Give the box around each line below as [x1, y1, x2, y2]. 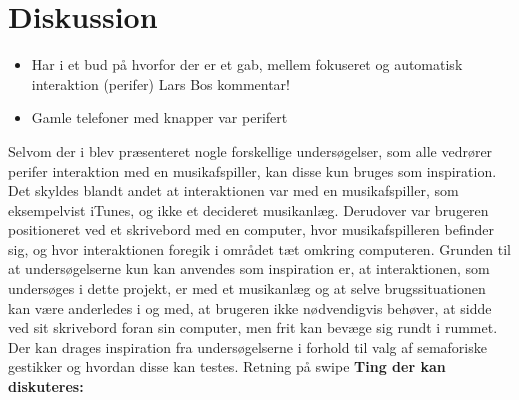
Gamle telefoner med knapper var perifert [31, 107, 288, 128]
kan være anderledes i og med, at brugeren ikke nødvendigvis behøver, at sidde [8, 297, 492, 318]
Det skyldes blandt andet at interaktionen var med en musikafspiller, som [8, 180, 459, 201]
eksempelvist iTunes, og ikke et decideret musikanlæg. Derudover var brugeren [8, 199, 489, 220]
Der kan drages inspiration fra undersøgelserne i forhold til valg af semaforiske [8, 336, 487, 357]
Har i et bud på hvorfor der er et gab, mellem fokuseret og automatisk [31, 54, 463, 75]
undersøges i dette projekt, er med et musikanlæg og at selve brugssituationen [8, 278, 486, 299]
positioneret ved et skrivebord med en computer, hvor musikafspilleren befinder [8, 219, 494, 240]
